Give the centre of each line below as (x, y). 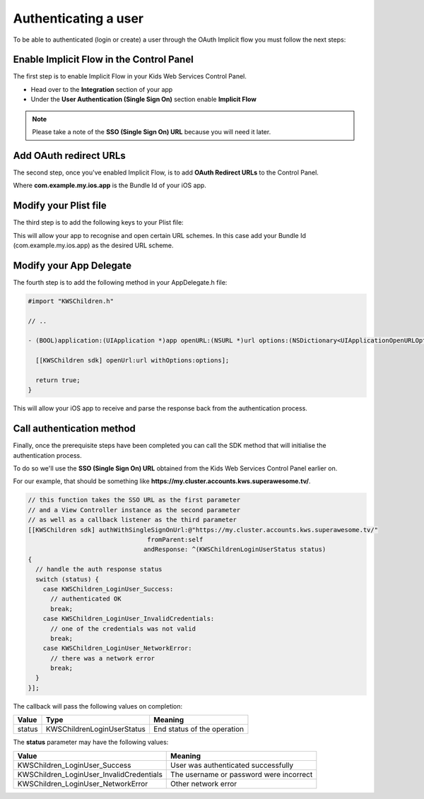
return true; (58, 380)
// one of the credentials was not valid (123, 628)
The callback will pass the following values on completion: (98, 706)
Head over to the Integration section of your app (102, 89)
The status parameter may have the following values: (91, 742)
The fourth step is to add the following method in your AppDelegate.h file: (120, 282)
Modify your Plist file (60, 206)
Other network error (204, 783)
